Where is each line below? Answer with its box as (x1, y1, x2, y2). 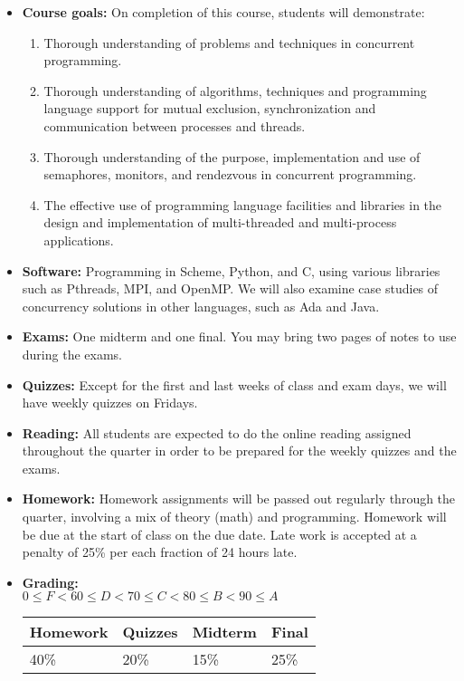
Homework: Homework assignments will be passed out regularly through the (22, 489, 456, 508)
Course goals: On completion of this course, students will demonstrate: (22, 3, 425, 21)
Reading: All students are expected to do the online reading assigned (22, 423, 412, 442)
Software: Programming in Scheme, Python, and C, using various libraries (22, 261, 440, 280)
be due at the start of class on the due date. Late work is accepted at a (22, 524, 417, 543)
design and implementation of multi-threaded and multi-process (43, 213, 397, 232)
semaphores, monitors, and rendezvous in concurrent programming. (43, 165, 417, 184)
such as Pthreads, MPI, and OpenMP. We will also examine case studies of (22, 279, 439, 298)
